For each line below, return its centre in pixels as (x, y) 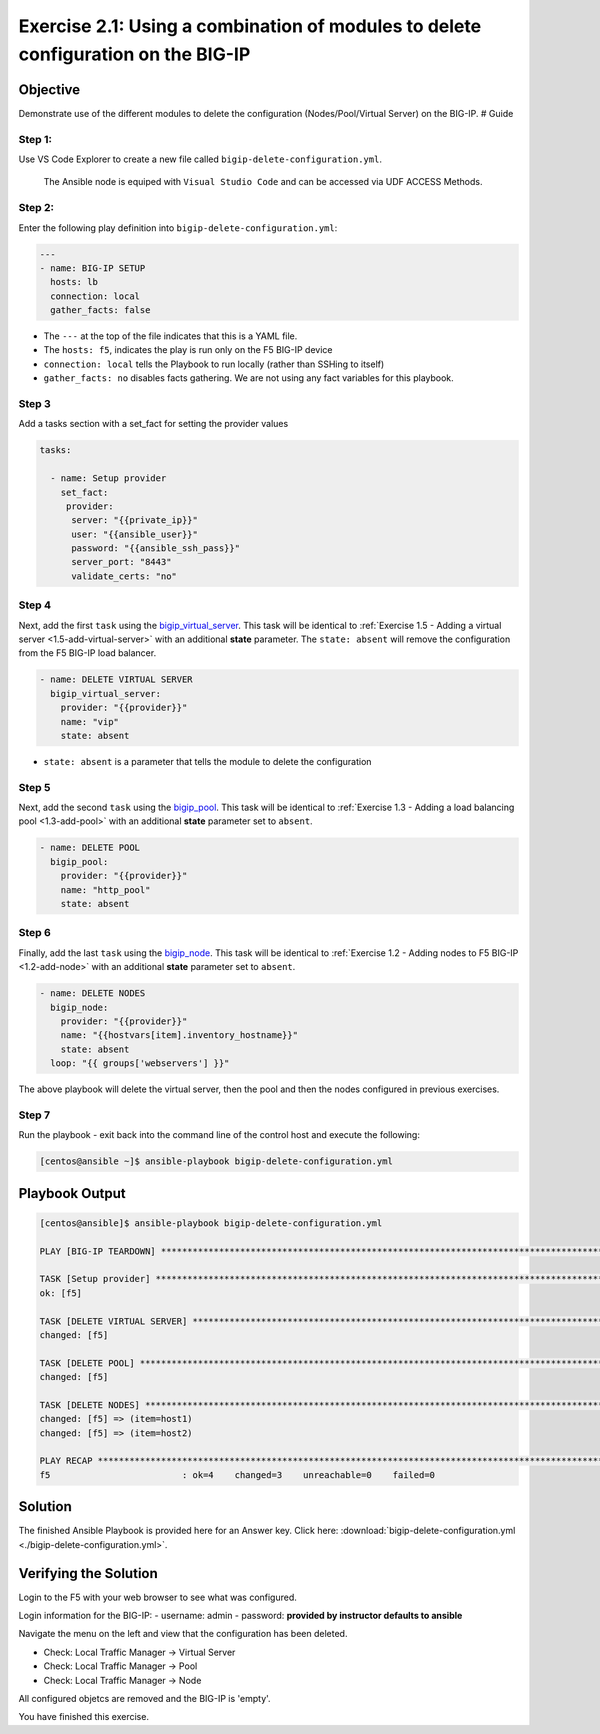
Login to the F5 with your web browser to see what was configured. (157, 1597)
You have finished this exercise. (84, 1717)
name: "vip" (90, 721)
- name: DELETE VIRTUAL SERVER (116, 679)
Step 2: (36, 208)
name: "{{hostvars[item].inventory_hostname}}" (179, 1035)
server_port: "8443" (121, 562)
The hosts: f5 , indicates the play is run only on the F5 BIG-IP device (188, 350)
